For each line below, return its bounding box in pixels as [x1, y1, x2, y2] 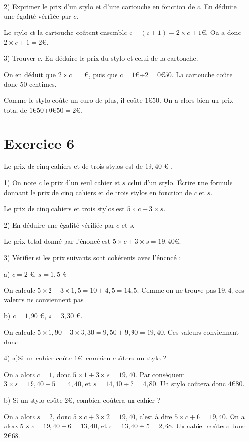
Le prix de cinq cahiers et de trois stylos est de [4, 161, 143, 171]
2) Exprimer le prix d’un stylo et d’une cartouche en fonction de [4, 1, 195, 11]
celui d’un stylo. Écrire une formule [128, 178, 232, 188]
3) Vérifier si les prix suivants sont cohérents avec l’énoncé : [4, 252, 181, 262]
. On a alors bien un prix [159, 95, 233, 105]
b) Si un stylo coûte [4, 394, 63, 405]
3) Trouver [4, 53, 36, 63]
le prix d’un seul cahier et [44, 178, 120, 188]
